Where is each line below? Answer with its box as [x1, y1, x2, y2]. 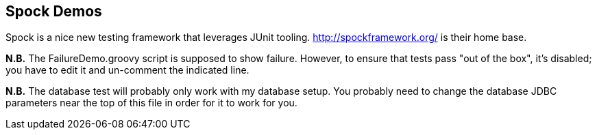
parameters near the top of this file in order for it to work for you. [5, 97, 297, 109]
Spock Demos [5, 3, 102, 20]
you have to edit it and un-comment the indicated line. [5, 64, 249, 76]
